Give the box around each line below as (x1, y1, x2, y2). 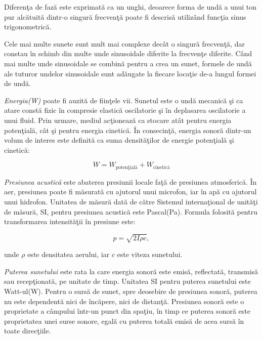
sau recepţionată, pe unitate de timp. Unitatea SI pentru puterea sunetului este (4, 276, 251, 286)
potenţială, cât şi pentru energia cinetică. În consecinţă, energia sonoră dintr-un (4, 124, 251, 135)
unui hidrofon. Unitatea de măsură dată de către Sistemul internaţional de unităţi (4, 196, 258, 206)
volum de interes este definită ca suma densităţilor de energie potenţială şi (4, 135, 234, 145)
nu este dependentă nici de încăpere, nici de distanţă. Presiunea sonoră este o (4, 295, 244, 306)
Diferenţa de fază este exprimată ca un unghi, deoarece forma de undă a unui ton (4, 2, 256, 12)
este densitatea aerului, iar (27, 249, 110, 260)
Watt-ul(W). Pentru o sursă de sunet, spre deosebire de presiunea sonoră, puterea (4, 286, 257, 296)
